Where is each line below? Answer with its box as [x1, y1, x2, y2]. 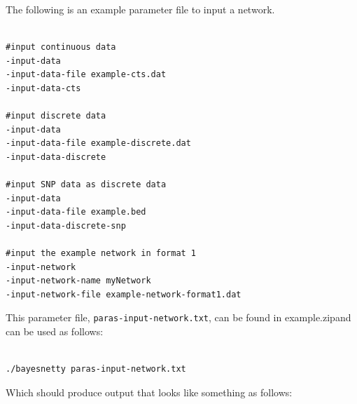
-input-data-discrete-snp [6, 220, 126, 231]
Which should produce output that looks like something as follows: [6, 384, 293, 399]
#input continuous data [6, 42, 116, 53]
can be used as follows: [6, 324, 104, 339]
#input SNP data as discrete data [6, 180, 167, 190]
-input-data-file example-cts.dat [6, 69, 167, 80]
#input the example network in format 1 [6, 248, 197, 259]
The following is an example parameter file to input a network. [6, 2, 275, 16]
